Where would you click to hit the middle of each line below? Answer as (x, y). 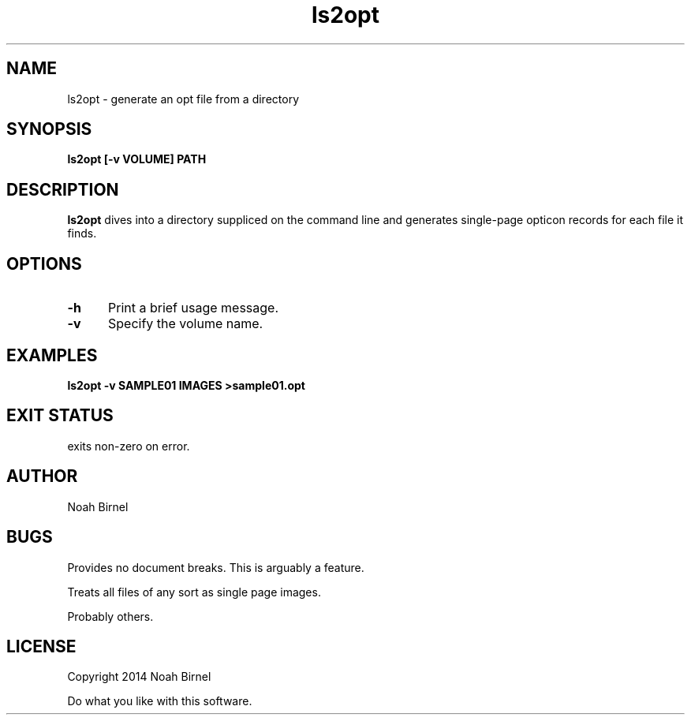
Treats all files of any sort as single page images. (194, 592)
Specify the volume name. (185, 324)
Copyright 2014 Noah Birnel (139, 677)
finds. (82, 233)
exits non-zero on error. (129, 446)
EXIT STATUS (60, 416)
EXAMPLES (52, 355)
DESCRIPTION (63, 189)
